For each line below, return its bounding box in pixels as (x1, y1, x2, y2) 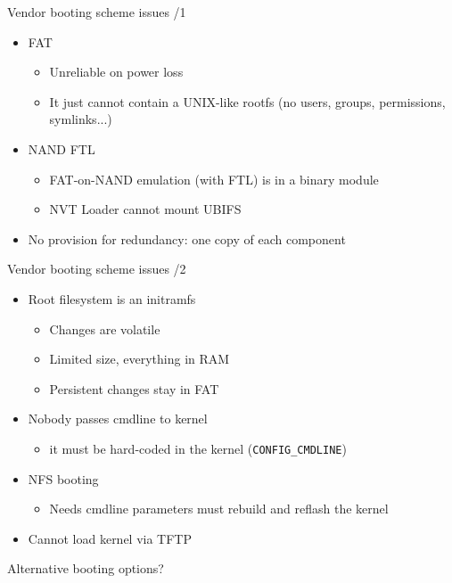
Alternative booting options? (7, 559, 164, 578)
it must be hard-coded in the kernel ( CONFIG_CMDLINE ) (49, 439, 347, 457)
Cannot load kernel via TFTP (28, 529, 193, 547)
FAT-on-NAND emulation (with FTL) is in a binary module (49, 169, 379, 188)
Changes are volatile (49, 319, 160, 338)
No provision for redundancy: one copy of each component (28, 229, 346, 248)
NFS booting (28, 469, 99, 488)
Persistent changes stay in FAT (49, 379, 219, 398)
